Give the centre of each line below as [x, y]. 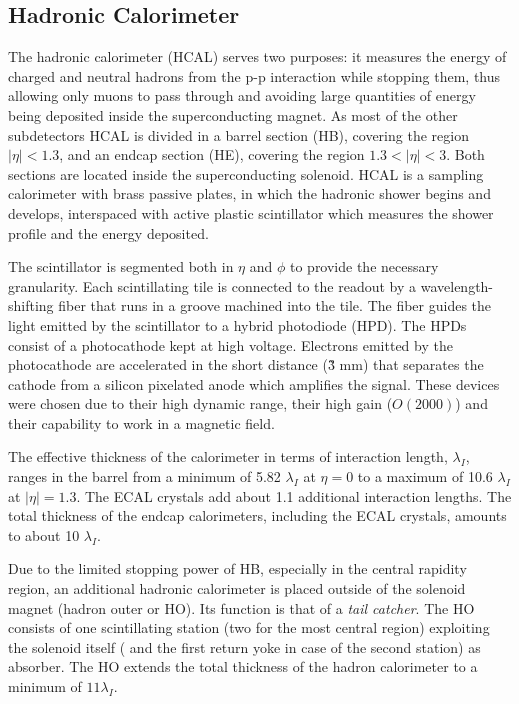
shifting [31, 305]
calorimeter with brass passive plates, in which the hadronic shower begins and [249, 193]
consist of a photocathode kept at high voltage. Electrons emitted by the [230, 344]
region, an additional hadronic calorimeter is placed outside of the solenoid [237, 588]
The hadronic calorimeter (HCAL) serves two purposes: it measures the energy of [257, 56]
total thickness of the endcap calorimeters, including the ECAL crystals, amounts [257, 515]
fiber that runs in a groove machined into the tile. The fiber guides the [275, 305]
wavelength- [457, 285]
